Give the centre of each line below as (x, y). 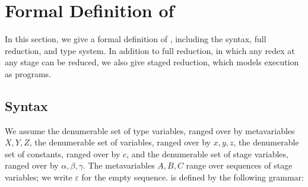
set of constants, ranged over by (63, 153)
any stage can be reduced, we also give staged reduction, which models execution (152, 62)
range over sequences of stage (239, 165)
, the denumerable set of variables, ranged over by (120, 142)
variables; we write (39, 177)
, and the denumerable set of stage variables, (207, 153)
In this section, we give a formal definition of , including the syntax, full (136, 39)
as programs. (28, 73)
